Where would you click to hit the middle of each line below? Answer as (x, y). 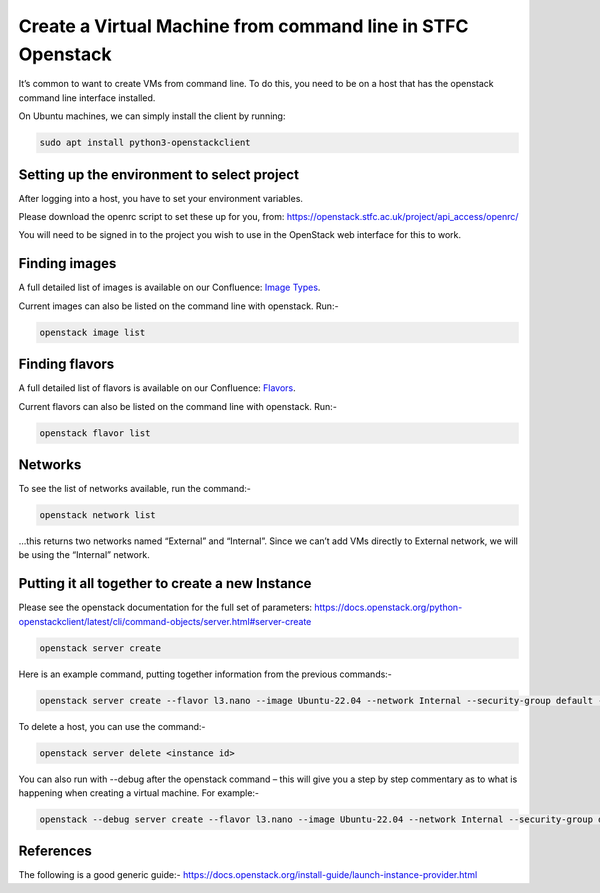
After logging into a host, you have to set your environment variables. (161, 198)
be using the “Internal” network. (84, 555)
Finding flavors (66, 364)
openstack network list (98, 515)
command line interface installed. (87, 97)
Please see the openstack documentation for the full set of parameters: (165, 607)
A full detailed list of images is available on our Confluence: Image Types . (169, 287)
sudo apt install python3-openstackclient (145, 143)
